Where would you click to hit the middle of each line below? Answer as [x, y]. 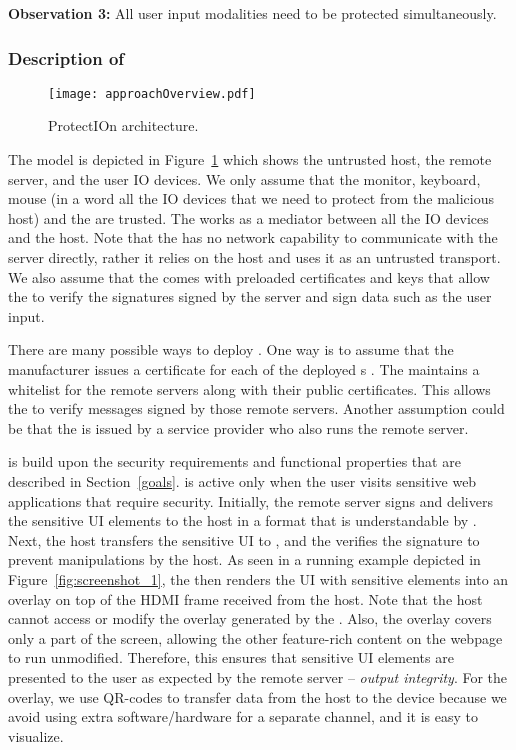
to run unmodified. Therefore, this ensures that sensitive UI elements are [231, 657]
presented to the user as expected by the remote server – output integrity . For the [258, 676]
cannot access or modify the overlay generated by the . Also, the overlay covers [250, 618]
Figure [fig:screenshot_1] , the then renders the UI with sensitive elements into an [258, 578]
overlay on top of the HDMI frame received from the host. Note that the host [245, 598]
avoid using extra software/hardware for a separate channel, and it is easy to [243, 716]
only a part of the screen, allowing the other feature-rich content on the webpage [255, 637]
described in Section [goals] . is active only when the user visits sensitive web [242, 480]
